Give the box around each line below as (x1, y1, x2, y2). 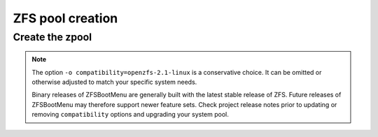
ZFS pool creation (13, 10, 118, 26)
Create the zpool (13, 31, 92, 43)
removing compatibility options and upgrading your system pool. (31, 110, 229, 119)
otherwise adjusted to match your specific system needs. (31, 78, 197, 86)
